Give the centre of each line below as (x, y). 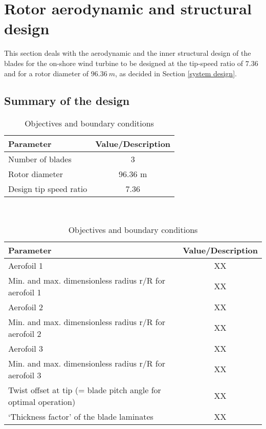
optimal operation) (42, 401)
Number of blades (40, 159)
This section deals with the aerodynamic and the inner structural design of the (128, 53)
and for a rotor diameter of (47, 73)
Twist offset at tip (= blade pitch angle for (85, 390)
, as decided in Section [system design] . (176, 73)
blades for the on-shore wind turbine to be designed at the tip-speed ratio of (124, 63)
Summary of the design (67, 101)
